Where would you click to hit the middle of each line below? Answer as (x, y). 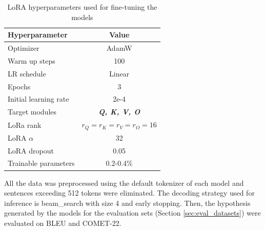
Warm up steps (32, 60)
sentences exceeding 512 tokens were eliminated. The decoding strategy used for (129, 193)
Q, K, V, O (119, 112)
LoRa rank (25, 124)
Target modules (32, 112)
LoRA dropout (31, 150)
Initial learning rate (38, 99)
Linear (119, 73)
